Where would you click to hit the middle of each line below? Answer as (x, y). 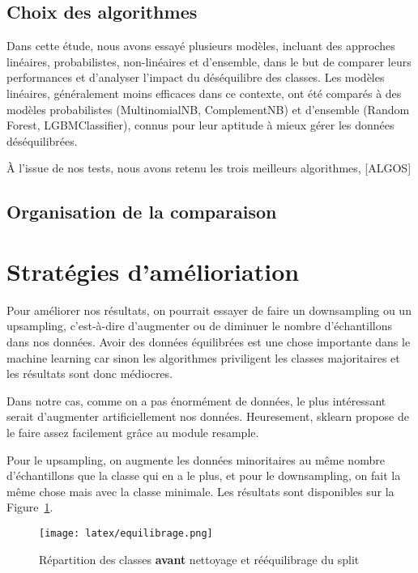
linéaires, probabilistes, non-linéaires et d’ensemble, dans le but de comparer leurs (209, 61)
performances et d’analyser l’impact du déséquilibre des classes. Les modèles (196, 77)
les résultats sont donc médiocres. (90, 374)
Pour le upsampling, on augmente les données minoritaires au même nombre (196, 459)
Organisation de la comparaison (142, 212)
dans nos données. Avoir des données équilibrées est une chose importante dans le (209, 342)
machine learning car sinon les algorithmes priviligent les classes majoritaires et (203, 357)
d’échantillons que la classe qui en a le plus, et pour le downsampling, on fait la (204, 475)
